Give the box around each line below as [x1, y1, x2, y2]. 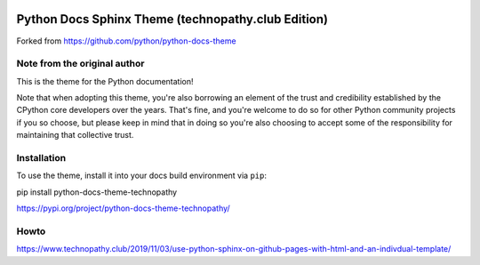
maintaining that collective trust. [16, 130, 134, 141]
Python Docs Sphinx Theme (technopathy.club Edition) [16, 12, 329, 27]
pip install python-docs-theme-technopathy [16, 187, 178, 197]
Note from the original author [16, 58, 145, 70]
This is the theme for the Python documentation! [16, 76, 195, 86]
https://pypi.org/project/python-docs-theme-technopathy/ [16, 203, 230, 213]
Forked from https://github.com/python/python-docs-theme [16, 36, 236, 46]
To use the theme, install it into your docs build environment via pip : [16, 170, 267, 181]
